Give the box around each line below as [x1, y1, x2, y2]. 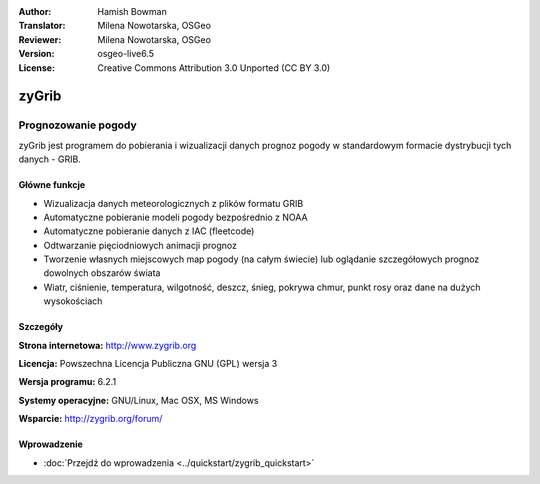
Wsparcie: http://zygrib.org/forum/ [18, 413, 163, 425]
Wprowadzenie [18, 438, 84, 450]
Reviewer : [18, 33, 62, 45]
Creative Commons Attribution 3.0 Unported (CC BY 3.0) [97, 61, 331, 74]
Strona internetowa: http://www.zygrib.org [18, 339, 197, 351]
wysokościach [43, 295, 103, 307]
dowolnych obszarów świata [43, 267, 161, 279]
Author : [18, 6, 52, 17]
